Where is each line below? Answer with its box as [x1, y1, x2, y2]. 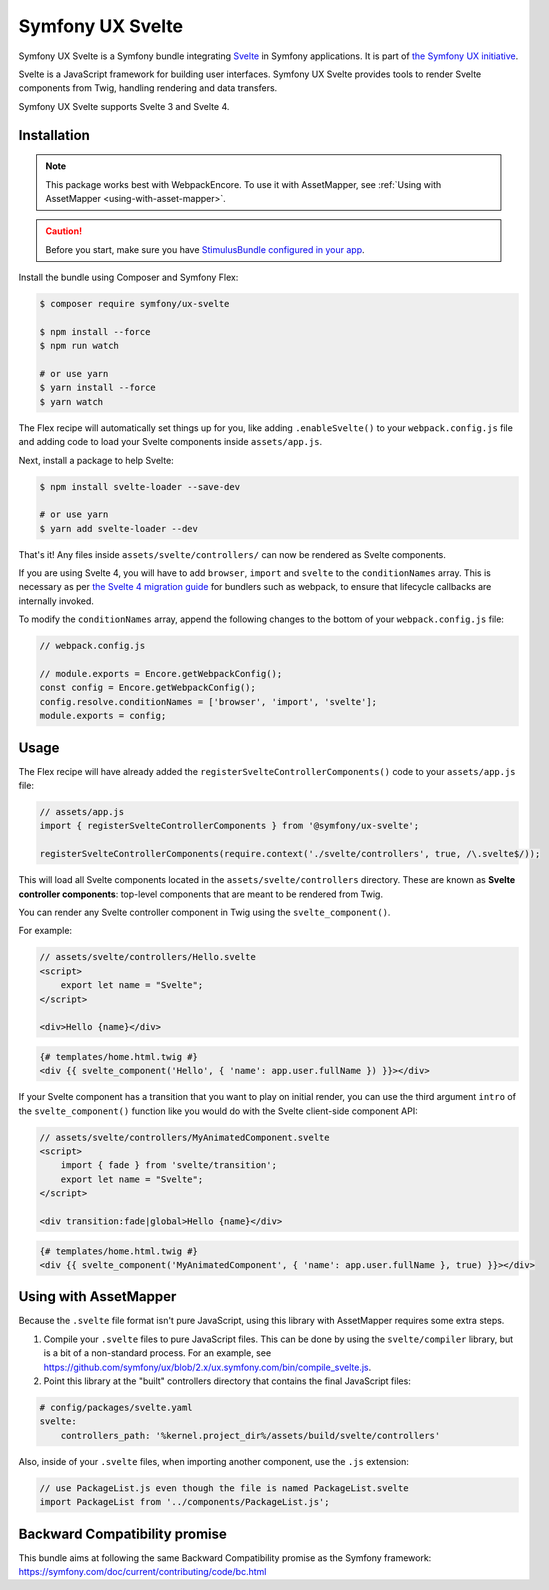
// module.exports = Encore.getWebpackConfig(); [39, 668, 283, 680]
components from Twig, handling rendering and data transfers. [18, 82, 278, 94]
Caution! [45, 225, 83, 237]
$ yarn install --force [39, 382, 157, 394]
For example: [18, 925, 73, 937]
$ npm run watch [39, 340, 120, 352]
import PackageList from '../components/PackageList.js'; [39, 1496, 330, 1508]
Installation [18, 126, 90, 144]
